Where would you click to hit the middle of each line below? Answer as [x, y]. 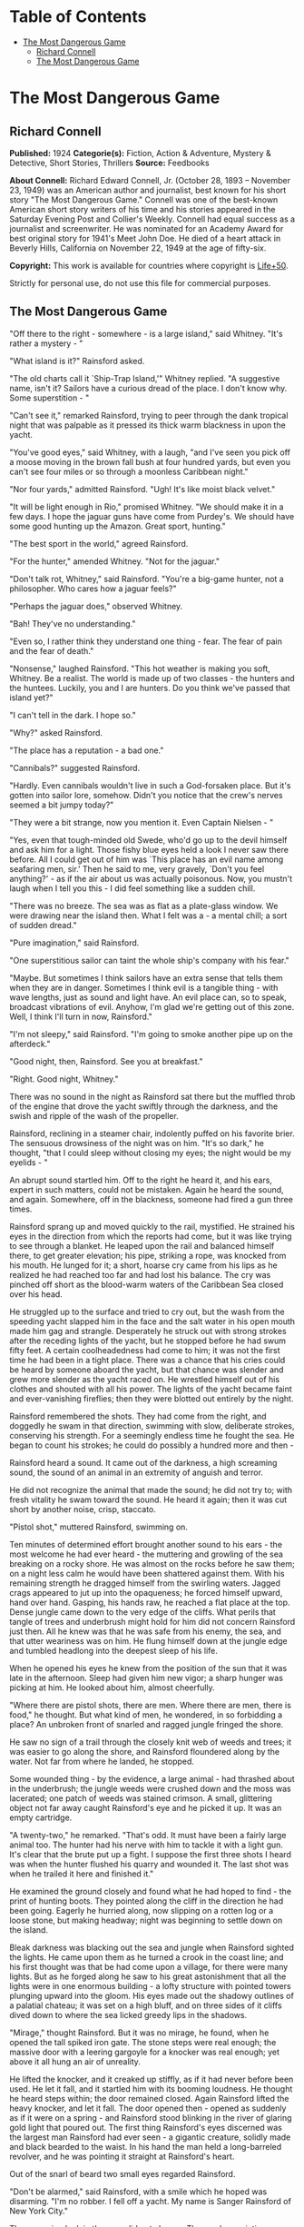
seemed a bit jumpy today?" [62, 805]
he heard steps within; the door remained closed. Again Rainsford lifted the [149, 2098]
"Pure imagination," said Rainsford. [74, 943]
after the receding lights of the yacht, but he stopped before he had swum [148, 1341]
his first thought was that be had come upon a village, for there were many [149, 1966]
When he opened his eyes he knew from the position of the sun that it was [148, 1668]
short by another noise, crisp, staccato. [83, 1509]
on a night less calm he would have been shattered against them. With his [147, 1573]
